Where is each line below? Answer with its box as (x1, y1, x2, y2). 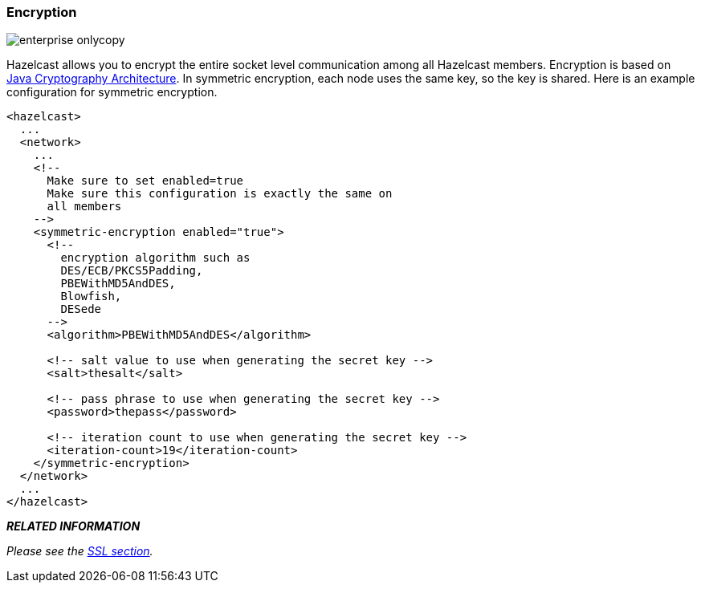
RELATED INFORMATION (6, 519, 141, 534)
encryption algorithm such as (60, 251, 251, 265)
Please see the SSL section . (6, 544, 153, 559)
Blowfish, (60, 290, 122, 303)
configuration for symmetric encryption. (6, 85, 218, 100)
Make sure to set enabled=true (47, 174, 244, 188)
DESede (60, 303, 102, 316)
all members (47, 200, 122, 213)
